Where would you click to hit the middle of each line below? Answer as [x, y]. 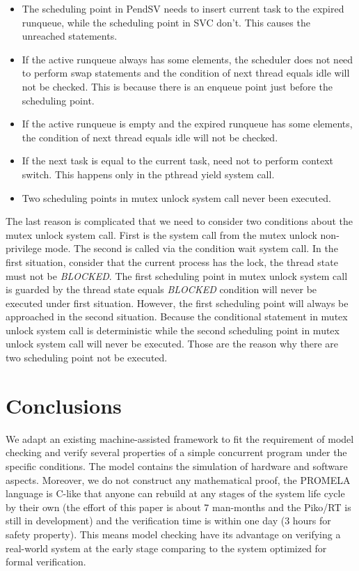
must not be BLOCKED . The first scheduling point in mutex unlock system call [177, 275]
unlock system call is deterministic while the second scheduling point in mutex [173, 330]
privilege [24, 248]
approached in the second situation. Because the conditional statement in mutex [177, 316]
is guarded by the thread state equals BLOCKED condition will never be [161, 289]
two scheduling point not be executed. [87, 358]
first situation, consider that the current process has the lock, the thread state [172, 261]
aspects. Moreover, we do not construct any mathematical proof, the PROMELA [178, 479]
